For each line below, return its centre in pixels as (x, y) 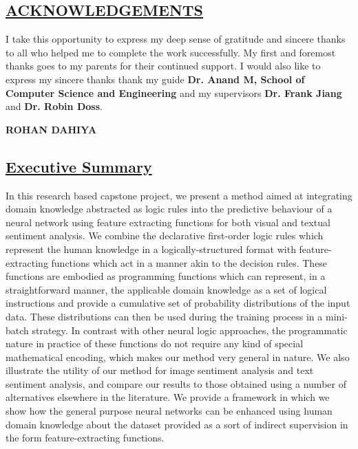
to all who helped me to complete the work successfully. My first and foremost (171, 52)
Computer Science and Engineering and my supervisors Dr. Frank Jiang (174, 92)
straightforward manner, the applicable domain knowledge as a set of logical (166, 289)
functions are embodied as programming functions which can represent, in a (166, 276)
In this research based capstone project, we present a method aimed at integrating (179, 195)
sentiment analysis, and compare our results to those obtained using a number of (176, 383)
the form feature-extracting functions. (85, 438)
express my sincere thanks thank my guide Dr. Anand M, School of (155, 79)
